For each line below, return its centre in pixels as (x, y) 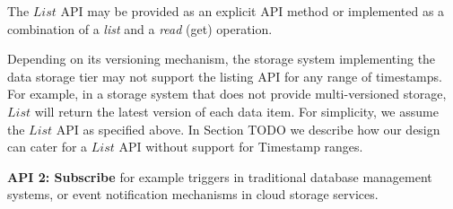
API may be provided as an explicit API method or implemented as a (253, 11)
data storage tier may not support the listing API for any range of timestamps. (225, 76)
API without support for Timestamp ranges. (241, 147)
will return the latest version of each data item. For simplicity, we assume (236, 111)
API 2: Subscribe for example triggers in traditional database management (220, 176)
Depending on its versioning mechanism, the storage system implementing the (222, 59)
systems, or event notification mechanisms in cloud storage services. (193, 194)
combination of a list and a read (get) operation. (140, 28)
